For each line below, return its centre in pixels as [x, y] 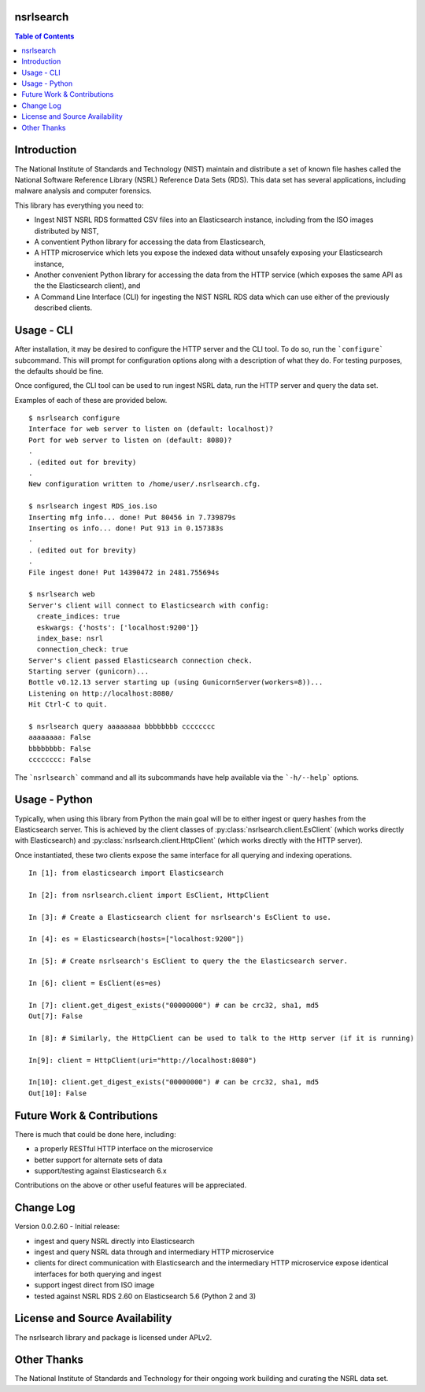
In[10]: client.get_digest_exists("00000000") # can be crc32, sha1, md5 [174, 1082]
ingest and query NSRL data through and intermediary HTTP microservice [154, 1252]
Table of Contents [44, 36]
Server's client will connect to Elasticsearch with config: [149, 605]
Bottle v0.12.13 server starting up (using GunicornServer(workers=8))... [176, 682]
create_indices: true [78, 617]
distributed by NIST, [67, 231]
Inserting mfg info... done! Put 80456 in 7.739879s [132, 517]
